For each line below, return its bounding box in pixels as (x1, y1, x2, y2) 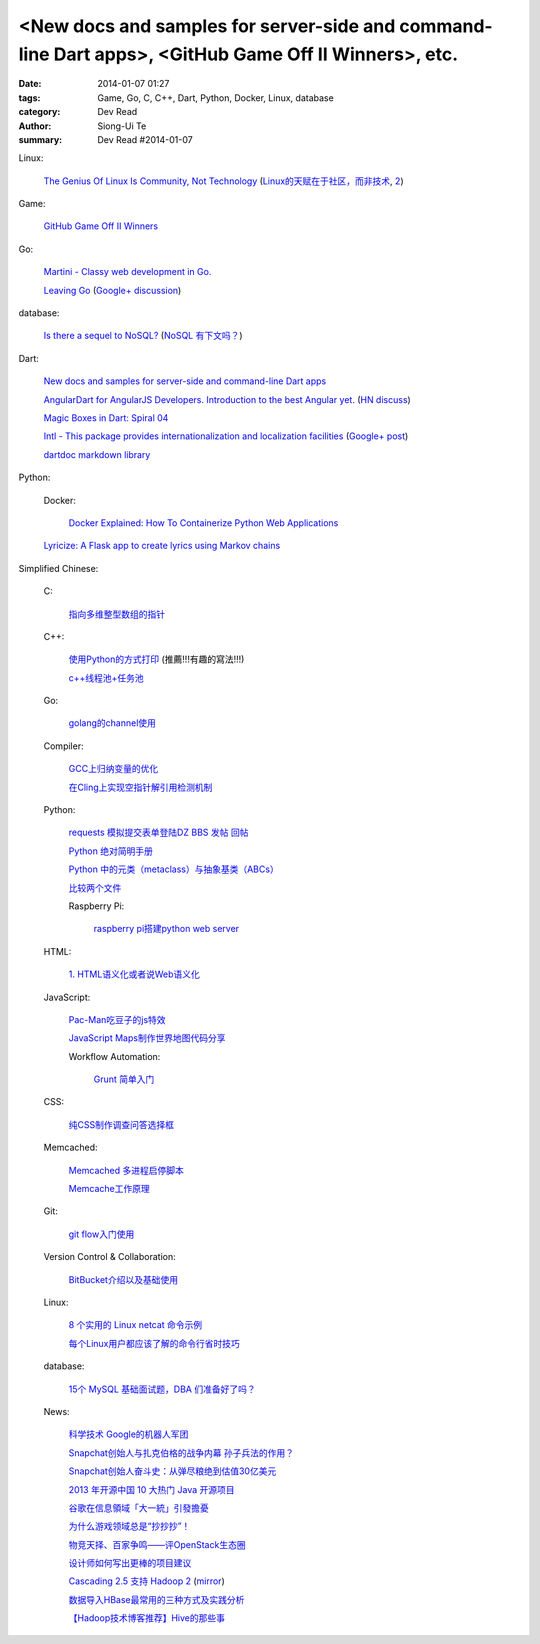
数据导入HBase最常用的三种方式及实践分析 (68, 1593, 245, 1605)
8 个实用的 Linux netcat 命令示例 (68, 1319, 203, 1331)
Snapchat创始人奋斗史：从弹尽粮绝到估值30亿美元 (68, 1465, 277, 1477)
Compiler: (43, 740, 84, 752)
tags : (18, 91, 41, 104)
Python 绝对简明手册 (68, 845, 154, 857)
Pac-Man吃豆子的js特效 (68, 1013, 166, 1025)
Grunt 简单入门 (93, 1073, 155, 1085)
